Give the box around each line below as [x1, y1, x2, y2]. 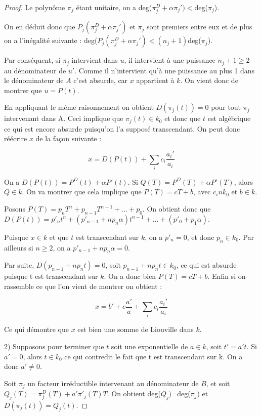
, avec [193, 186, 211, 197]
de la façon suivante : [35, 133, 102, 144]
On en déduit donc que [4, 21, 75, 32]
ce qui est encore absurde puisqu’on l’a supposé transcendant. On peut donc [4, 123, 240, 134]
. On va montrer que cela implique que [22, 186, 142, 197]
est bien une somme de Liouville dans [77, 324, 194, 335]
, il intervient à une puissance [124, 55, 215, 65]
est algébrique [207, 113, 251, 123]
